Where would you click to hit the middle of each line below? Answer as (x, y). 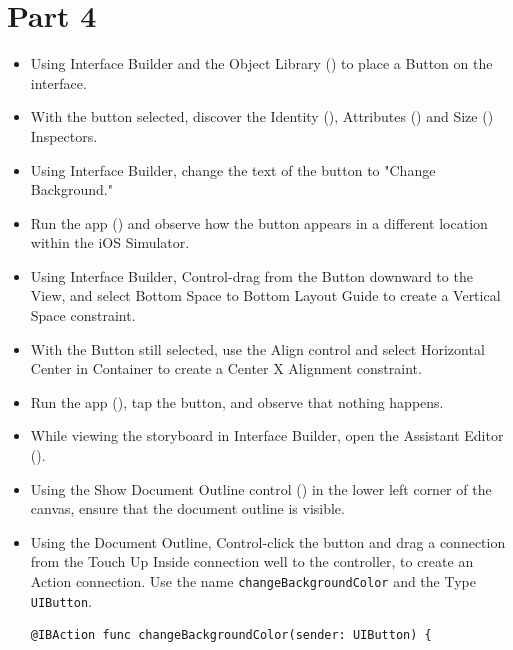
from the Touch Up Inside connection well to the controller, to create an (252, 561)
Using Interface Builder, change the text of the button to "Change (233, 169)
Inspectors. (64, 135)
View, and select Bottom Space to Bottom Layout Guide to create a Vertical (265, 295)
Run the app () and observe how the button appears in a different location (259, 222)
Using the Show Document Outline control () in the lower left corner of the (261, 488)
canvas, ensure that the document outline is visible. (187, 508)
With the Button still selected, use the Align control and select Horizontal (257, 348)
